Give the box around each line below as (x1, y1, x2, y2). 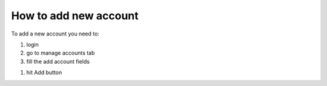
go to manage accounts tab (26, 49, 95, 57)
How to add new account (11, 9, 139, 22)
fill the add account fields (26, 58, 90, 65)
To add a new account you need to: (11, 30, 100, 37)
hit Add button (26, 69, 62, 76)
